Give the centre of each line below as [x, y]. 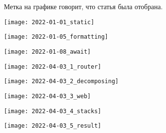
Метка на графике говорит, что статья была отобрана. [83, 6]
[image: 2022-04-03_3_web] [47, 96]
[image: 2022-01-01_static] [49, 22]
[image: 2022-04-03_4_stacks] [53, 111]
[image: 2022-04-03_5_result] [53, 126]
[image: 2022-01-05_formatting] [56, 37]
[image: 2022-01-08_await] [47, 52]
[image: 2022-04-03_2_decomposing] [61, 81]
